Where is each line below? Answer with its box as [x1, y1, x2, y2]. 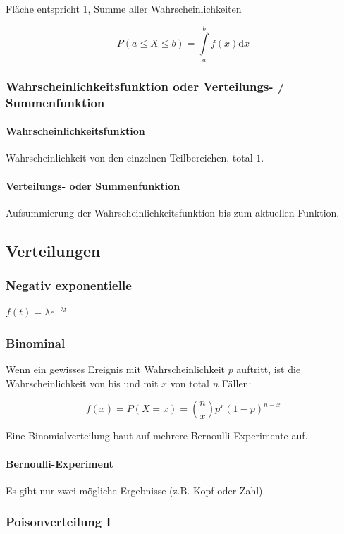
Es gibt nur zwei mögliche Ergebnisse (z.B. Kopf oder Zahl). [6, 483, 266, 497]
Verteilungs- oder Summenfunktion [6, 178, 180, 193]
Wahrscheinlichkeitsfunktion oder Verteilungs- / [6, 77, 285, 95]
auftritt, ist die [236, 362, 301, 377]
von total [170, 375, 210, 390]
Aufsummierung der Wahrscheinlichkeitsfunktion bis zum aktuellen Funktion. [6, 205, 340, 219]
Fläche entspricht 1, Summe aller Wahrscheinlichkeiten [6, 1, 242, 16]
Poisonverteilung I [6, 513, 111, 530]
